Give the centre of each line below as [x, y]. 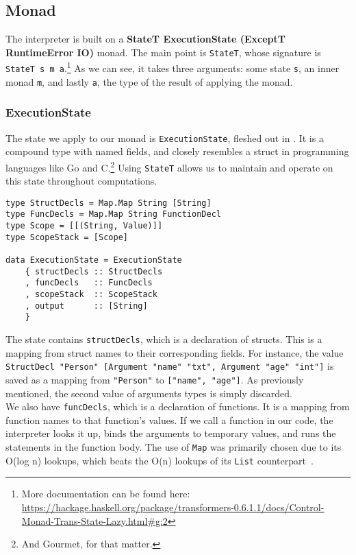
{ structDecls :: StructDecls [94, 271]
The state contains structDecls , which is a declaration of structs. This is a [164, 339]
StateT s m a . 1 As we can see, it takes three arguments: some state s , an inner [173, 67]
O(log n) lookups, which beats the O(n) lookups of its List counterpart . [160, 460]
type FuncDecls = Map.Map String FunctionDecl [113, 214]
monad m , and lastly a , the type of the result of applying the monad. [149, 81]
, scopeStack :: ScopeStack [91, 295]
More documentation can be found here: [106, 494]
